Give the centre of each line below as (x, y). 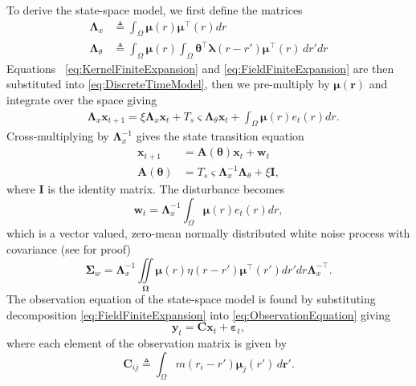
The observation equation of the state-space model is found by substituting (191, 298)
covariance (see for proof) (69, 249)
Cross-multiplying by (58, 136)
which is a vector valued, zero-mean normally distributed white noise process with (208, 233)
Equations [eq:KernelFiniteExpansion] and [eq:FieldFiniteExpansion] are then (200, 68)
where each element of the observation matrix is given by (147, 342)
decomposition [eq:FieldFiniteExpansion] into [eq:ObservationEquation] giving (198, 314)
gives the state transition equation (220, 136)
